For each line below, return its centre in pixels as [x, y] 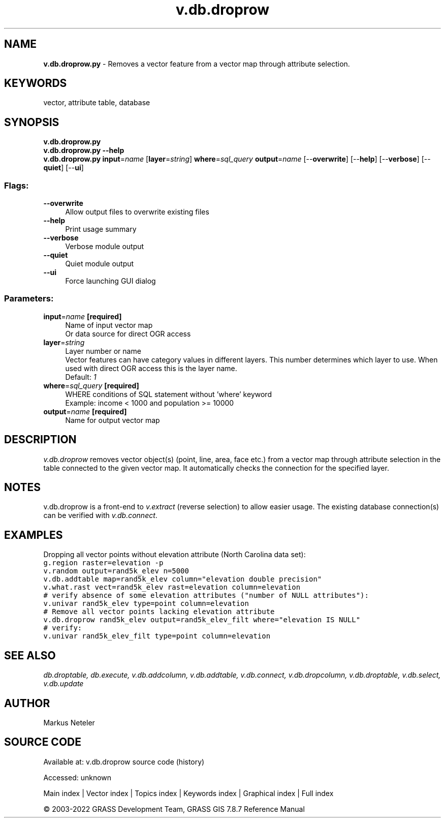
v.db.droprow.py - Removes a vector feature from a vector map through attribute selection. [197, 64]
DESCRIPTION [40, 440]
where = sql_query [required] [91, 385]
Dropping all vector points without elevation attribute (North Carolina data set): [174, 555]
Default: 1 [81, 377]
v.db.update [63, 684]
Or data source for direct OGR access [128, 333]
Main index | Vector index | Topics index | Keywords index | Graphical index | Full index [188, 793]
